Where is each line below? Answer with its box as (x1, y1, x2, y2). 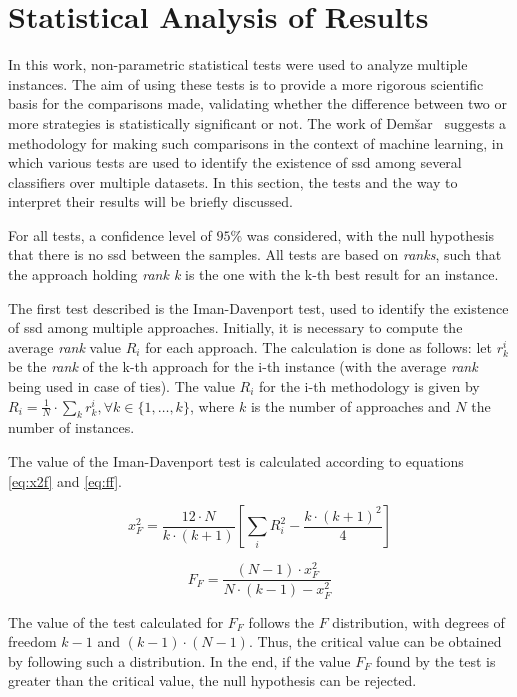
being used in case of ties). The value (8, 376, 235, 397)
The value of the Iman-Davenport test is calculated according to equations (8, 451, 464, 472)
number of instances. (8, 417, 135, 438)
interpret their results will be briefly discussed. (8, 191, 293, 212)
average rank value (8, 336, 122, 357)
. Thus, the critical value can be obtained (248, 631, 502, 652)
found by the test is (375, 650, 496, 671)
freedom (8, 631, 57, 652)
